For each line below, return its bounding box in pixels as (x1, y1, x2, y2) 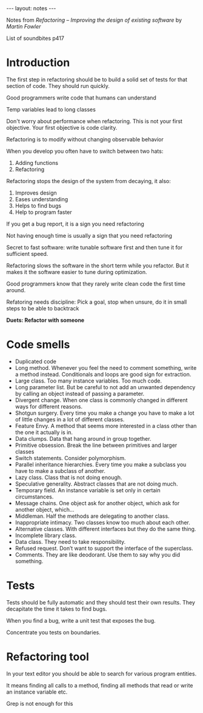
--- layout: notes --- (6, 5, 56, 12)
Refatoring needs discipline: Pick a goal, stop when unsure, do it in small (6, 298, 187, 306)
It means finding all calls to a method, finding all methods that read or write (6, 681, 193, 689)
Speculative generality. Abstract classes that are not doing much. (15, 480, 178, 487)
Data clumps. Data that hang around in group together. (15, 435, 151, 442)
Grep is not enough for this (6, 700, 73, 707)
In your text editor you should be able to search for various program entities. (6, 670, 197, 677)
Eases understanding (15, 195, 68, 203)
